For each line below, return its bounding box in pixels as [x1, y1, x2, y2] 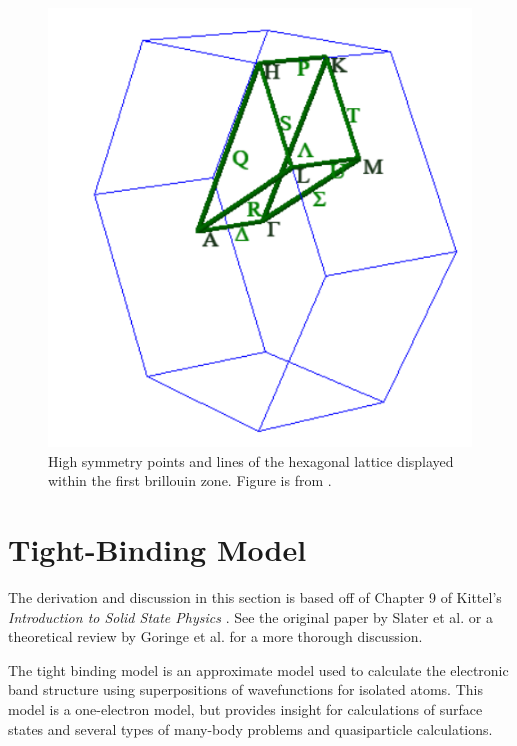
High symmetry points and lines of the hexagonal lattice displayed [48, 450, 454, 471]
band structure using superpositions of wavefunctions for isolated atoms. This [8, 679, 483, 700]
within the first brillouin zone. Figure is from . [48, 470, 332, 491]
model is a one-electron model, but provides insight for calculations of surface [8, 699, 483, 720]
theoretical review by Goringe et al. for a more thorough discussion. [8, 626, 423, 647]
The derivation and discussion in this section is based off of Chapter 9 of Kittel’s [8, 587, 502, 608]
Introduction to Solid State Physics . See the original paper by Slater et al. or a [8, 606, 493, 627]
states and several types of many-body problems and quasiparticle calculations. [8, 718, 493, 739]
